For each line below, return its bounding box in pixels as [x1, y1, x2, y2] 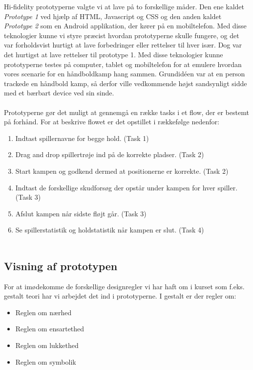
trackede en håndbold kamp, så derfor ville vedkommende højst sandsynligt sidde [4, 78, 247, 88]
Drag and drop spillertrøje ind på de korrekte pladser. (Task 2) [15, 149, 204, 160]
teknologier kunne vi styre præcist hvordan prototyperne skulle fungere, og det [4, 30, 239, 40]
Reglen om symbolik [15, 356, 76, 367]
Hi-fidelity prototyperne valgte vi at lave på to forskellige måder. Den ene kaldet [4, 1, 244, 11]
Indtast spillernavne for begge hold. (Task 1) [15, 133, 149, 143]
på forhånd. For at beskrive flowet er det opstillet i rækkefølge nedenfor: [4, 116, 219, 127]
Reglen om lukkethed [15, 340, 79, 350]
